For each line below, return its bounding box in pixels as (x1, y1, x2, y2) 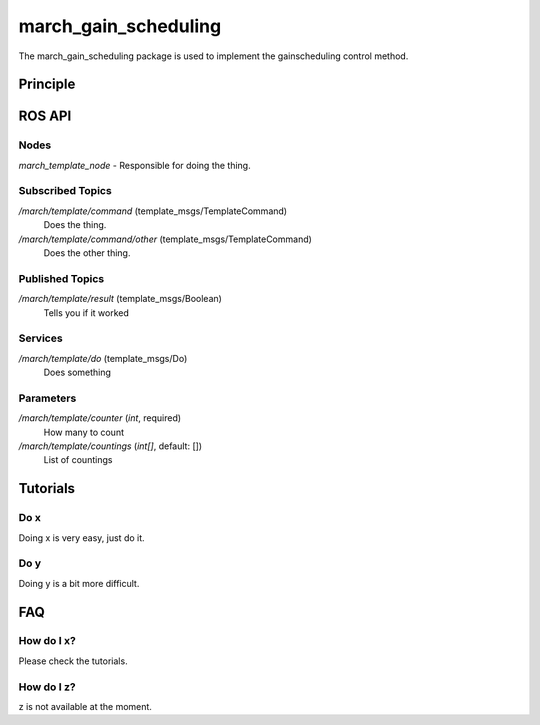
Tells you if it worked (43, 306, 130, 319)
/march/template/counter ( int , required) (18, 412, 182, 424)
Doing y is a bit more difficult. (18, 577, 140, 589)
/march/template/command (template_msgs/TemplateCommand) (18, 205, 288, 217)
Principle (18, 76, 76, 93)
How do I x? (18, 634, 77, 648)
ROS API (18, 108, 72, 125)
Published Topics (18, 271, 105, 285)
